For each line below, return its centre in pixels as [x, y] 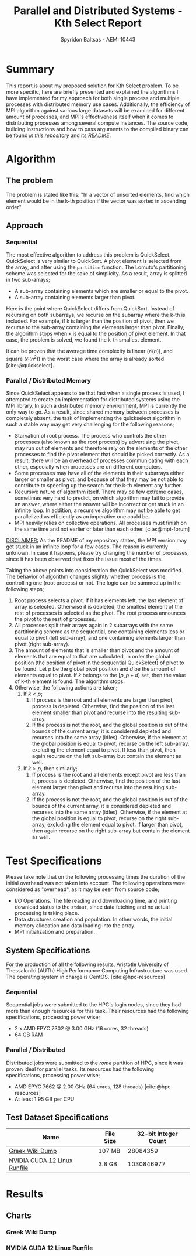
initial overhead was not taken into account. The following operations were [96, 883]
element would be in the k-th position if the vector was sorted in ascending [96, 201]
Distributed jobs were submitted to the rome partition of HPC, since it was [94, 1063]
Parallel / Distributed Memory [49, 380]
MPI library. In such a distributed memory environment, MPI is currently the [96, 406]
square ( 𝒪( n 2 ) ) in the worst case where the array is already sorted [85, 359]
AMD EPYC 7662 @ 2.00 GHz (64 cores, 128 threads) [79, 1086]
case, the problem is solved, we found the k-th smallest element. [84, 340]
